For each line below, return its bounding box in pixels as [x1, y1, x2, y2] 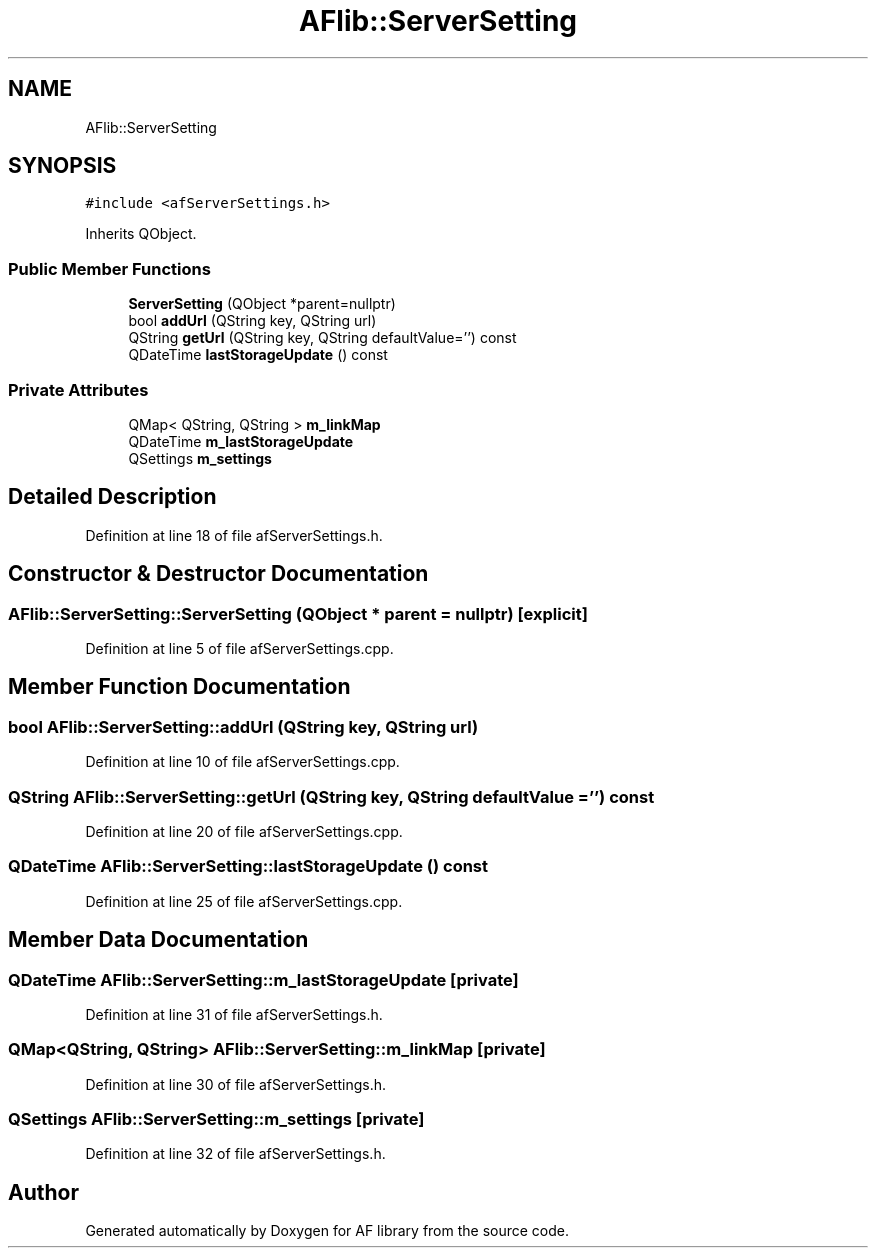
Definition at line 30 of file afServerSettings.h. [85, 1075, 386, 1093]
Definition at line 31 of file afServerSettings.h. [85, 1005, 383, 1023]
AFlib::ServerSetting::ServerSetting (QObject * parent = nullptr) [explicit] [8, 603, 588, 624]
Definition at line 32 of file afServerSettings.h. [85, 1145, 386, 1163]
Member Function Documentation [8, 674, 351, 700]
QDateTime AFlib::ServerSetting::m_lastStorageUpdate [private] [8, 969, 519, 990]
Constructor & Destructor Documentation [8, 561, 429, 587]
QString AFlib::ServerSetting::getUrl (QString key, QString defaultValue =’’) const [8, 786, 655, 807]
